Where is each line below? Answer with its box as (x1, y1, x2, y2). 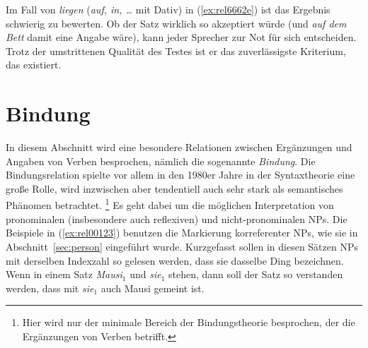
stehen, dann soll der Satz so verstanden (168, 267, 343, 282)
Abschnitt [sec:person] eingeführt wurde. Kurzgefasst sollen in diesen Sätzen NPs (6, 239, 358, 253)
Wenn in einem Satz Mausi (6, 267, 122, 282)
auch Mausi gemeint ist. (100, 280, 205, 295)
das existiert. (6, 57, 62, 72)
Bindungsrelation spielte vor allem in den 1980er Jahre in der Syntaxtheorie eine (6, 167, 355, 182)
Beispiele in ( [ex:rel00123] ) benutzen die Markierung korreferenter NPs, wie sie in (6, 225, 358, 240)
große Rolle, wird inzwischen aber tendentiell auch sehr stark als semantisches (6, 181, 343, 196)
